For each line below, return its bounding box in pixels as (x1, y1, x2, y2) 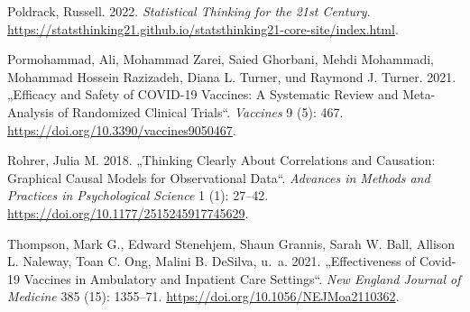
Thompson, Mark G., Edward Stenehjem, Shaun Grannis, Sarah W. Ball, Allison (7, 234, 456, 252)
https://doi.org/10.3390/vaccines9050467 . (7, 120, 236, 139)
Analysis (7, 102, 54, 121)
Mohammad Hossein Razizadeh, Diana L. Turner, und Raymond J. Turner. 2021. (7, 67, 456, 86)
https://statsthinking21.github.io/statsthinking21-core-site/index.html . (7, 19, 399, 38)
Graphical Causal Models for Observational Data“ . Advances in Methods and (7, 168, 430, 187)
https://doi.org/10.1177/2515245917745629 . (7, 203, 249, 222)
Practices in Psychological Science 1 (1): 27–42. (7, 186, 269, 205)
